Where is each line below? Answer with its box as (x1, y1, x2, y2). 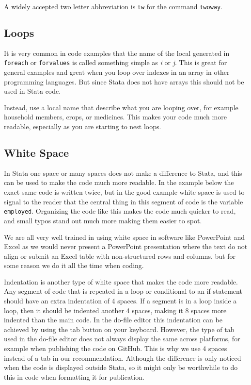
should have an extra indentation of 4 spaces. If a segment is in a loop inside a (4, 296, 237, 306)
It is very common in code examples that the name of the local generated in (4, 48, 230, 58)
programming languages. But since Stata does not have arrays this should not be (4, 76, 244, 86)
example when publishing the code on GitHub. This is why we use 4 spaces (4, 343, 227, 353)
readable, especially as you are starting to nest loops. (4, 121, 161, 132)
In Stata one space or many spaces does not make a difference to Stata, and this (4, 167, 242, 178)
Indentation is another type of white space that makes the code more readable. (4, 276, 238, 286)
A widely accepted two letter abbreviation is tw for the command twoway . (4, 1, 223, 11)
